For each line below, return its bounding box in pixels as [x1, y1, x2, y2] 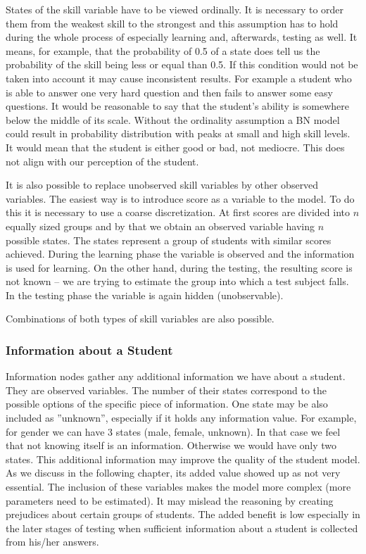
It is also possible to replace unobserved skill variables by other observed [6, 177, 319, 192]
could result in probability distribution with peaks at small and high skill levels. [6, 126, 351, 141]
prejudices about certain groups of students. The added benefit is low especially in [6, 507, 360, 522]
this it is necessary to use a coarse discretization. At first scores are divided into [6, 205, 350, 220]
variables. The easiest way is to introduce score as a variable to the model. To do [6, 191, 355, 206]
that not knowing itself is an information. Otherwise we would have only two [6, 438, 337, 453]
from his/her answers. [6, 534, 99, 549]
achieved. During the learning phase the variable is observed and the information [6, 246, 355, 261]
